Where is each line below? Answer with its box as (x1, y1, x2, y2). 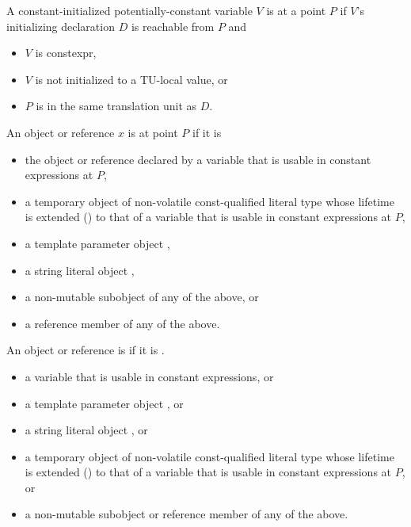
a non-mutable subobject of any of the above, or (25, 288, 259, 305)
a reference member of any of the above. (25, 315, 220, 331)
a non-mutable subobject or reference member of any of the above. (25, 506, 348, 522)
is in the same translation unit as (36, 97, 197, 114)
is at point (127, 124, 178, 140)
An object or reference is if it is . (6, 342, 165, 358)
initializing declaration (6, 17, 115, 34)
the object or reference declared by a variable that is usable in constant (25, 151, 371, 167)
